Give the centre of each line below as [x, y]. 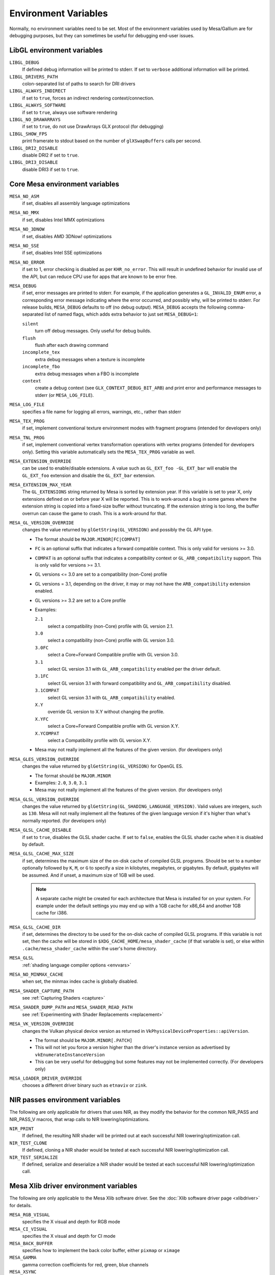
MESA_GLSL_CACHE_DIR [35, 927]
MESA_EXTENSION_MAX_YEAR [40, 485]
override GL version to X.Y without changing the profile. [106, 712]
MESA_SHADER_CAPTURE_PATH [42, 991]
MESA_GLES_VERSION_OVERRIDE [45, 759]
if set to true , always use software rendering [70, 112]
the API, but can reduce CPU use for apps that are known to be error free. [100, 276]
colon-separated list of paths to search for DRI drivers [79, 84]
